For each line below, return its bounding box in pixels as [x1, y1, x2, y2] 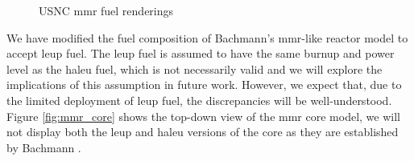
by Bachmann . [6, 139, 81, 155]
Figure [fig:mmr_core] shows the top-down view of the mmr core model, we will [6, 107, 400, 124]
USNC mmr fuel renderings [39, 2, 174, 18]
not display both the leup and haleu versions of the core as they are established [6, 123, 399, 140]
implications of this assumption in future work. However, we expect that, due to [6, 76, 402, 93]
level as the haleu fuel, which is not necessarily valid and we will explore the [6, 60, 383, 77]
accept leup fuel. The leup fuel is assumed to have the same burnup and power [6, 45, 395, 62]
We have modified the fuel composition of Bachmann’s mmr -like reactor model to [6, 29, 408, 46]
